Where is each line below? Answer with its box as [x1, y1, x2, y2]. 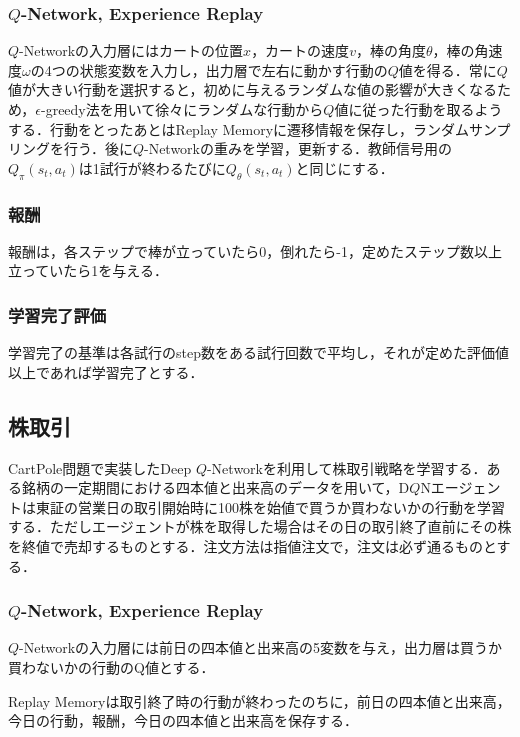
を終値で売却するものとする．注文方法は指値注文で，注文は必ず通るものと [8, 535, 497, 556]
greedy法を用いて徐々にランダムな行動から [45, 99, 324, 119]
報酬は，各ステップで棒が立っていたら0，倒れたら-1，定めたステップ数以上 [8, 240, 502, 261]
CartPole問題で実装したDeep [8, 457, 192, 478]
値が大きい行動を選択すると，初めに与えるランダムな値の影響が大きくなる [8, 79, 498, 100]
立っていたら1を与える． [8, 260, 168, 281]
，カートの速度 [251, 40, 350, 61]
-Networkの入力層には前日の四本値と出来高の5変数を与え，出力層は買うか [19, 637, 503, 658]
